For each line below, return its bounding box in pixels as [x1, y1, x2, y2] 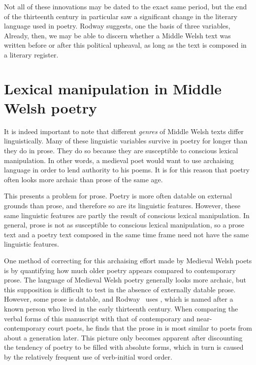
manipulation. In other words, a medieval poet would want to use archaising [4, 155, 234, 165]
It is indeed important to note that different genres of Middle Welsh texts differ [4, 126, 244, 136]
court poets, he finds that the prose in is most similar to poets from [48, 323, 252, 333]
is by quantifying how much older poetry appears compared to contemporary [4, 265, 236, 275]
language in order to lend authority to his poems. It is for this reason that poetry [4, 165, 250, 175]
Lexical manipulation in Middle [4, 78, 222, 98]
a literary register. [4, 49, 59, 59]
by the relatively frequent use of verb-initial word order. [4, 351, 172, 362]
